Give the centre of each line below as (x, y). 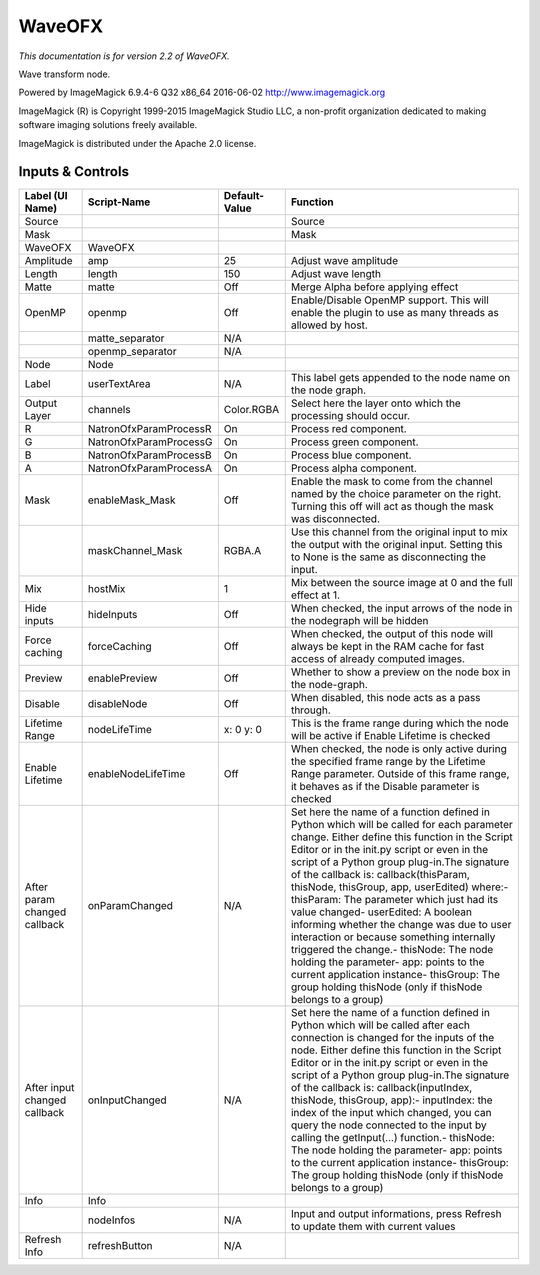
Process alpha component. (353, 468)
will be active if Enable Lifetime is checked (390, 736)
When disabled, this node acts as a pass (385, 698)
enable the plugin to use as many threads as (394, 313)
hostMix (106, 589)
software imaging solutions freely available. (108, 125)
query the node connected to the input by (388, 1125)
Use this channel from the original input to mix (399, 532)
